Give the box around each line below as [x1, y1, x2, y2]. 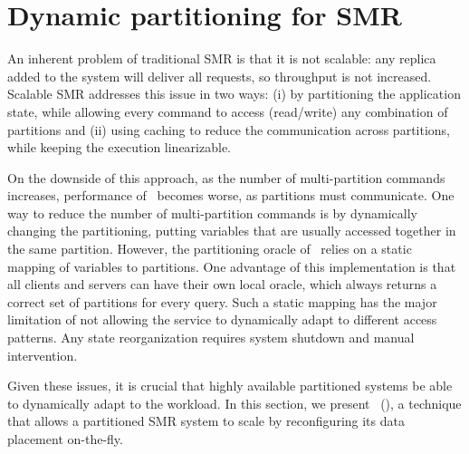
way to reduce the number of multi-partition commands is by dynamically [7, 203, 417, 222]
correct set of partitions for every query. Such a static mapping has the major [7, 292, 437, 311]
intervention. [7, 345, 78, 364]
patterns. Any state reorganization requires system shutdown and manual [7, 328, 415, 347]
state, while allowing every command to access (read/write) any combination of [7, 101, 448, 121]
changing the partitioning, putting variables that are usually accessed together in [7, 221, 456, 240]
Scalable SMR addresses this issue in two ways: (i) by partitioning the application [7, 84, 461, 103]
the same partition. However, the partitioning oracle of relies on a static [7, 239, 412, 258]
